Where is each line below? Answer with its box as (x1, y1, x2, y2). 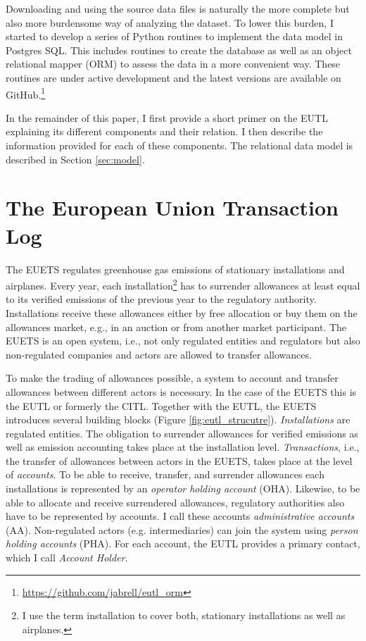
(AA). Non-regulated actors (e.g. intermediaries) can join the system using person (6, 522, 358, 537)
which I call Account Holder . (6, 550, 128, 565)
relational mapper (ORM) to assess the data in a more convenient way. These (6, 56, 341, 71)
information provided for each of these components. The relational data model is (6, 138, 353, 152)
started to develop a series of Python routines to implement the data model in (6, 29, 343, 44)
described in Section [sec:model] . (6, 151, 145, 166)
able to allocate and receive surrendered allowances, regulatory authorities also (6, 494, 345, 509)
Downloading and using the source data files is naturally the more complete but (6, 1, 350, 15)
